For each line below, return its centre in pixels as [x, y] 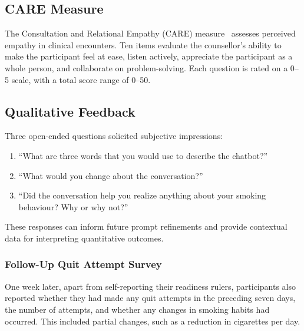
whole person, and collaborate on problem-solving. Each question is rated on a [146, 67]
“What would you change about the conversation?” [111, 175]
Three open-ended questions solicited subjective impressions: [114, 136]
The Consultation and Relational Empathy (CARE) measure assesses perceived [150, 33]
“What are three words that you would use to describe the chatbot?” [143, 155]
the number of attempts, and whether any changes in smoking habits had [137, 309]
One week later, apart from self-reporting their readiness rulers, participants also [150, 286]
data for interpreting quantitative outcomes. [84, 238]
